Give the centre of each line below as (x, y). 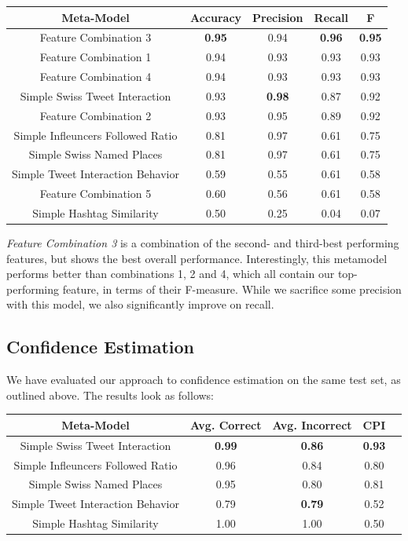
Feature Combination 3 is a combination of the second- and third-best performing (203, 243)
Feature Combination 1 (96, 57)
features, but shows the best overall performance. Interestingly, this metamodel (197, 258)
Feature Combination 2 (96, 115)
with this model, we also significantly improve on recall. (140, 304)
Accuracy (216, 17)
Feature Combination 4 (96, 77)
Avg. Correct (226, 424)
